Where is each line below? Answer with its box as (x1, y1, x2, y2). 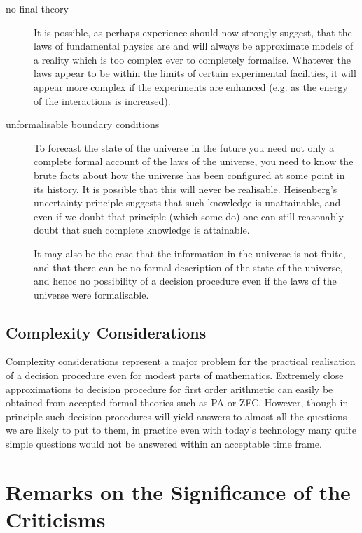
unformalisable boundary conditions (6, 117, 160, 132)
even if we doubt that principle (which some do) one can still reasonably (34, 208, 344, 223)
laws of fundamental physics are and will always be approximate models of (34, 38, 354, 53)
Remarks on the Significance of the (6, 477, 351, 506)
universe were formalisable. (34, 287, 149, 301)
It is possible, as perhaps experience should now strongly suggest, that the (34, 24, 352, 39)
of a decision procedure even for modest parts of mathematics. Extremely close (6, 368, 344, 383)
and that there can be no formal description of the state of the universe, (34, 260, 343, 274)
